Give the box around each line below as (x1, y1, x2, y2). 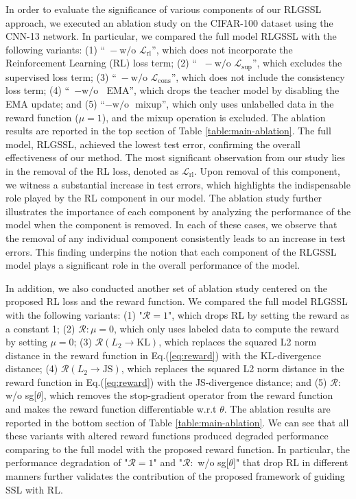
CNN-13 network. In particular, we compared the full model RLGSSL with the (5, 29, 337, 43)
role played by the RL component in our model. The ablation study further (5, 191, 322, 205)
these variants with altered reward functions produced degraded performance (5, 428, 329, 443)
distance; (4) (5, 361, 58, 376)
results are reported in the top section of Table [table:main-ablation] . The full (5, 123, 331, 138)
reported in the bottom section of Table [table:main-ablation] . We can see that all (5, 415, 349, 429)
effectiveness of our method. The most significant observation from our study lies (5, 150, 345, 165)
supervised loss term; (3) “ (5, 69, 117, 84)
